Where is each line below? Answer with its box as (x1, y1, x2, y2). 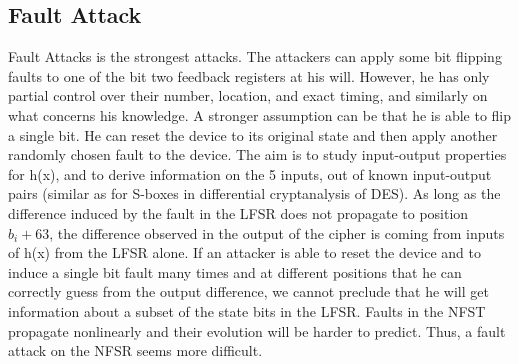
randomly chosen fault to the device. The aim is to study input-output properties (8, 144, 507, 165)
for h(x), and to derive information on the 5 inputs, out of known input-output (8, 163, 492, 184)
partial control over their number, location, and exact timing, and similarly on (8, 85, 488, 106)
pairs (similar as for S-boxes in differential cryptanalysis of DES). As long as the (8, 183, 501, 204)
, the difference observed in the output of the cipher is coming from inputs (49, 222, 505, 243)
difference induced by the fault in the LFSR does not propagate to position (8, 202, 469, 223)
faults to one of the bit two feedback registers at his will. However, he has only (8, 65, 490, 86)
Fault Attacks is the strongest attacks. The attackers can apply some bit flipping (8, 46, 502, 67)
